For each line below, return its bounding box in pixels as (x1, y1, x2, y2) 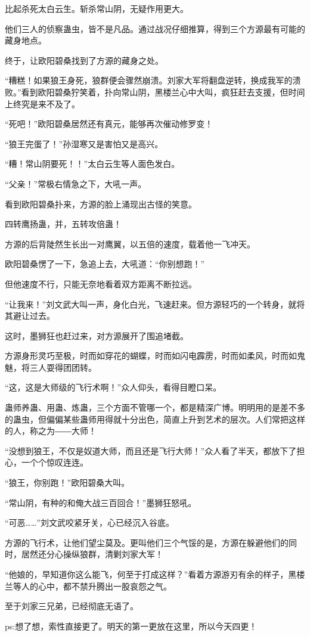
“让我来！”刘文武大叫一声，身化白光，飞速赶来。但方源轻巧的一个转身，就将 (5, 297, 305, 310)
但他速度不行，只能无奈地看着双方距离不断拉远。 (5, 277, 197, 290)
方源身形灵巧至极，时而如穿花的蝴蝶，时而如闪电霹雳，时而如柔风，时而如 (5, 349, 297, 362)
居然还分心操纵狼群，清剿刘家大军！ (21, 548, 163, 560)
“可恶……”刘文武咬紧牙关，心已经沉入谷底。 (5, 516, 174, 529)
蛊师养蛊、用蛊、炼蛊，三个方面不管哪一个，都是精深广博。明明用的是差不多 (5, 401, 305, 414)
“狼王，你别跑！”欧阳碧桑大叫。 (5, 476, 130, 489)
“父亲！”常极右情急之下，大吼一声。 (5, 177, 147, 190)
